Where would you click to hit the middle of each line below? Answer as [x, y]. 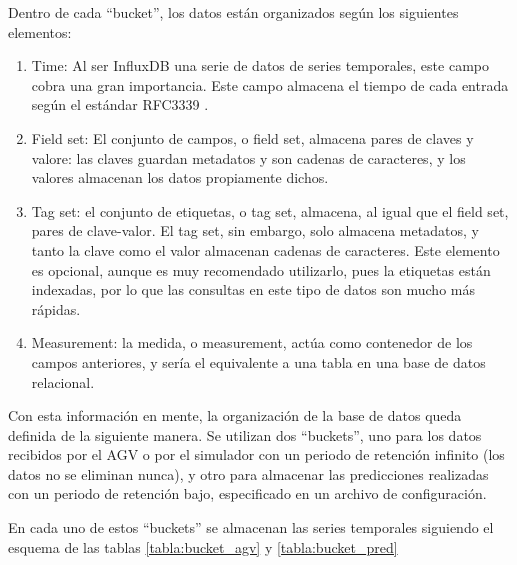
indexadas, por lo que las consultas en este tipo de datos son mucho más [253, 289]
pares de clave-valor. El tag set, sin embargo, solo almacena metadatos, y [255, 230]
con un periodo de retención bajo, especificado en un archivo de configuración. [247, 493]
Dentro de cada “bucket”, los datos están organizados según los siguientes [233, 12]
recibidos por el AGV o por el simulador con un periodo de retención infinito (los [256, 454]
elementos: [40, 31]
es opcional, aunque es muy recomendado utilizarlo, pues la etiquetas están [261, 269]
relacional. [63, 381]
